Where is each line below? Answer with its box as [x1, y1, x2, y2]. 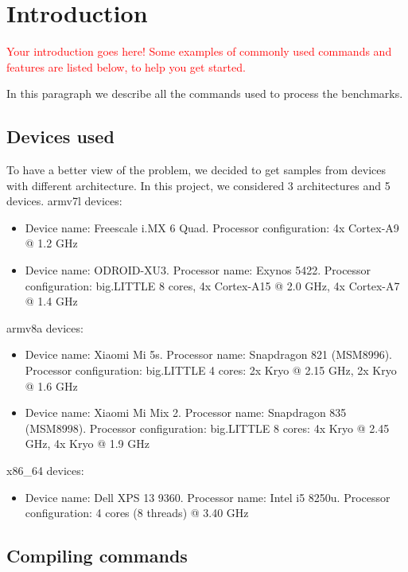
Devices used [6, 124, 115, 149]
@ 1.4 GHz [25, 293, 78, 309]
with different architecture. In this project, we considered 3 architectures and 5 [6, 177, 391, 193]
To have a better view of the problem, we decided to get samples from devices [6, 161, 387, 178]
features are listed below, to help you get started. [6, 58, 246, 75]
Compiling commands [6, 543, 188, 568]
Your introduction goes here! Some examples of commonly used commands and [6, 43, 392, 60]
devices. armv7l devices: [6, 193, 122, 209]
